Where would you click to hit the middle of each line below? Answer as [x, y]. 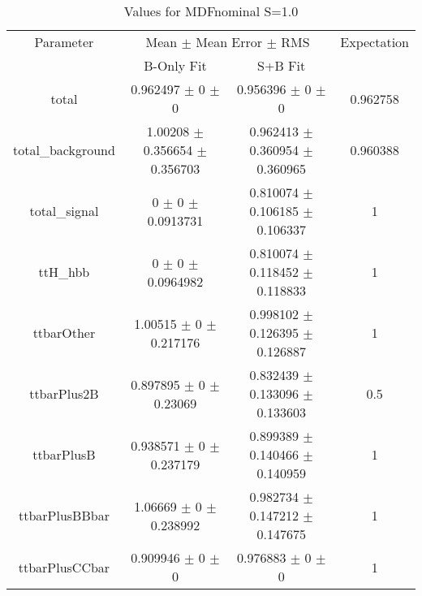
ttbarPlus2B [64, 393]
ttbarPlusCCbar [64, 567]
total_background [64, 150]
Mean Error [229, 42]
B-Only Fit [175, 65]
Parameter [64, 42]
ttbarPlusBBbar [64, 515]
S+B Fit [282, 65]
